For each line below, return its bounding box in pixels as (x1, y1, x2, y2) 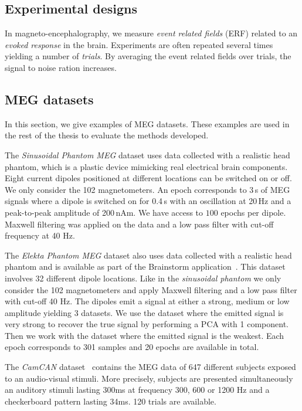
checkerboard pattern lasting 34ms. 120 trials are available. (5, 395, 216, 407)
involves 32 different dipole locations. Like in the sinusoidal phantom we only (5, 271, 281, 284)
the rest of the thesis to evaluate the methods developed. (5, 129, 209, 141)
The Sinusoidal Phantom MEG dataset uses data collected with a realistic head (5, 148, 290, 161)
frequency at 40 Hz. (5, 229, 75, 242)
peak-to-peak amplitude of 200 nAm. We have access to (5, 206, 203, 218)
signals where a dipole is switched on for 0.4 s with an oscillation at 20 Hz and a (5, 195, 291, 207)
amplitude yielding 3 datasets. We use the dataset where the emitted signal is (5, 306, 284, 318)
